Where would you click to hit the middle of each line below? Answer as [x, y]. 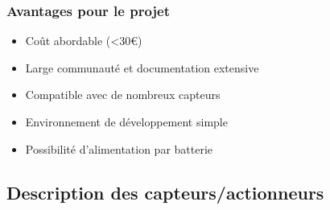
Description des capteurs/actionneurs [165, 192]
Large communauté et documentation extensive [142, 67]
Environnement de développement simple [126, 121]
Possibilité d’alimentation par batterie [119, 148]
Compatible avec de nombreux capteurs [123, 95]
